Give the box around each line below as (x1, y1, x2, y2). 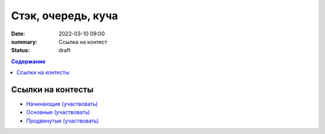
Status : (11, 47, 30, 54)
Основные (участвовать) (26, 109, 90, 116)
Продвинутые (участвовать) (26, 117, 99, 124)
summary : (11, 38, 38, 45)
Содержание (11, 58, 46, 65)
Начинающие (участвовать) (26, 100, 98, 108)
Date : (11, 30, 25, 37)
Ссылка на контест (58, 38, 108, 45)
